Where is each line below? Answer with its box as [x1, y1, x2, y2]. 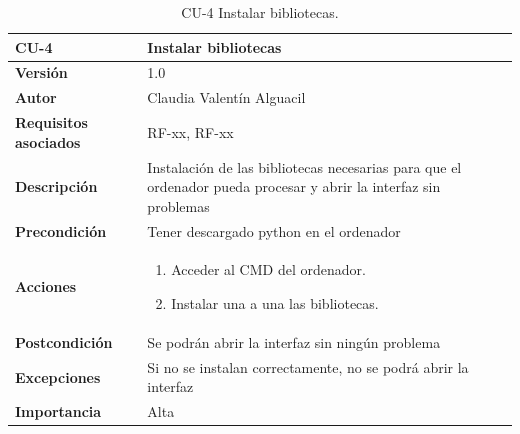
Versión [15, 62, 68, 83]
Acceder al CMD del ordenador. [171, 259, 366, 280]
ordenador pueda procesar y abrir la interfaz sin [147, 176, 441, 197]
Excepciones [15, 366, 101, 387]
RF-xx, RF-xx [147, 121, 234, 142]
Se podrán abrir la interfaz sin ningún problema [147, 331, 441, 352]
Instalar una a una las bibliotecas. [171, 293, 379, 314]
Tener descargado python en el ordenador [147, 220, 401, 241]
